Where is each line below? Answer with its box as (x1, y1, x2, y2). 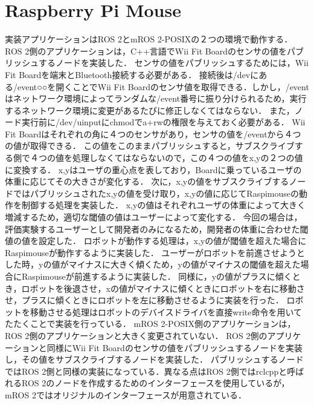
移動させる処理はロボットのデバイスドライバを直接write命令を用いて (30, 305, 303, 318)
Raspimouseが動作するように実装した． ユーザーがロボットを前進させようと (5, 246, 306, 258)
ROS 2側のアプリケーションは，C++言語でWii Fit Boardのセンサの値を (5, 44, 287, 57)
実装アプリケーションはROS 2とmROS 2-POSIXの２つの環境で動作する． (5, 33, 293, 45)
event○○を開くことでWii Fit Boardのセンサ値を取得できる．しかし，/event (17, 80, 309, 93)
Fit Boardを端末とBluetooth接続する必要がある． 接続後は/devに (5, 68, 259, 81)
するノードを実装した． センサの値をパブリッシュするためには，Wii (38, 56, 309, 69)
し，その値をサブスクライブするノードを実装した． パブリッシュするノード (5, 353, 304, 366)
